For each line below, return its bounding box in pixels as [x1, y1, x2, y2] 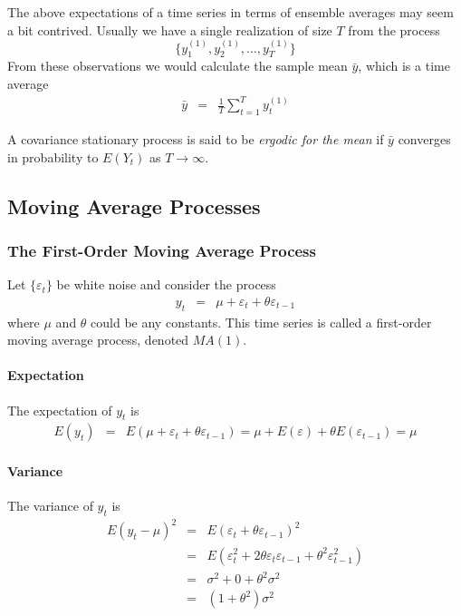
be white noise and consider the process [56, 275, 276, 294]
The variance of [7, 496, 93, 515]
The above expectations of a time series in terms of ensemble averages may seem [7, 3, 454, 21]
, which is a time [358, 56, 450, 75]
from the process [348, 20, 440, 39]
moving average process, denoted [7, 330, 189, 349]
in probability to [7, 147, 99, 166]
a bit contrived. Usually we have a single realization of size [7, 20, 332, 39]
